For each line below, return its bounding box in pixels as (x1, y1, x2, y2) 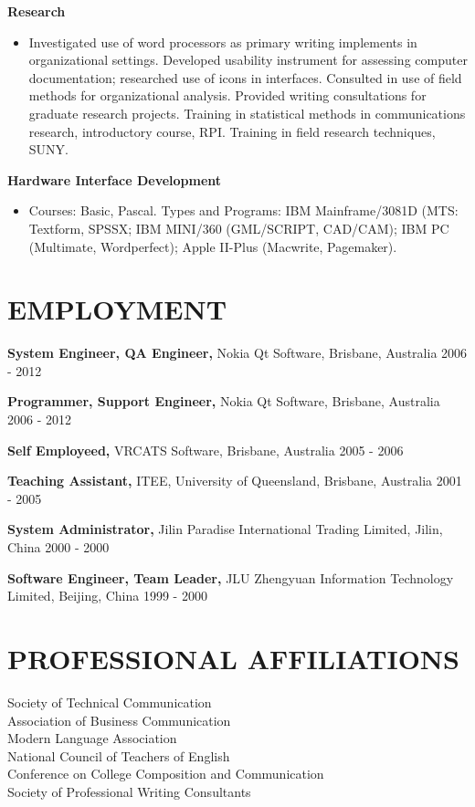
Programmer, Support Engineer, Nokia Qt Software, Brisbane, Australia (7, 392, 440, 411)
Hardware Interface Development (7, 170, 222, 189)
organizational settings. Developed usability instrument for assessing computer (28, 50, 468, 69)
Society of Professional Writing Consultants (7, 781, 251, 801)
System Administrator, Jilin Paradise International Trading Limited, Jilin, (7, 519, 443, 539)
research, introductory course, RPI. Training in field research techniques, (28, 121, 436, 141)
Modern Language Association (7, 728, 177, 748)
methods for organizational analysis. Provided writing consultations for (28, 86, 427, 105)
